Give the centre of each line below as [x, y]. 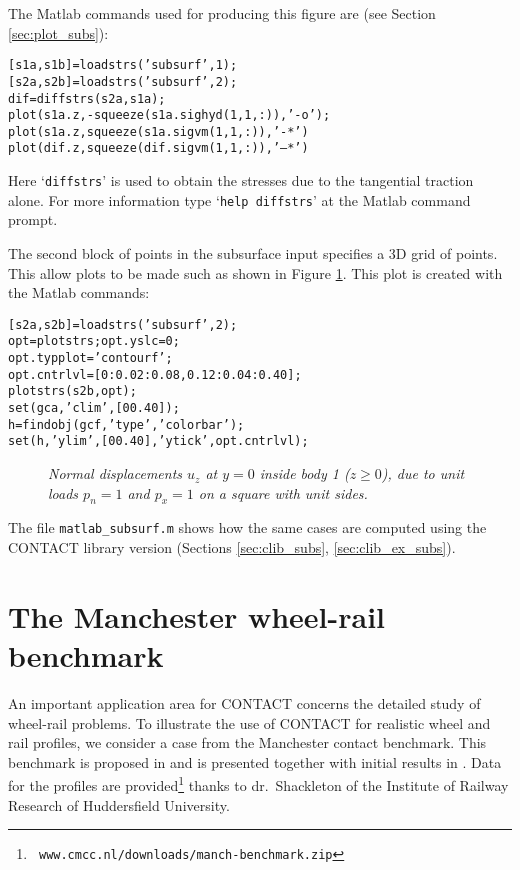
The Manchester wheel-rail [197, 615]
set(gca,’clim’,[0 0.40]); [94, 408]
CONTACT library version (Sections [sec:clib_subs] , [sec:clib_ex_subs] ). [232, 547]
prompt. [33, 219]
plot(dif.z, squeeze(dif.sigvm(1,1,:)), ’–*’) [158, 148]
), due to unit [423, 473]
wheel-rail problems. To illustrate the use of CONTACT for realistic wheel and [249, 722]
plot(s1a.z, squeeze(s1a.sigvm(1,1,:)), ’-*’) [158, 131]
